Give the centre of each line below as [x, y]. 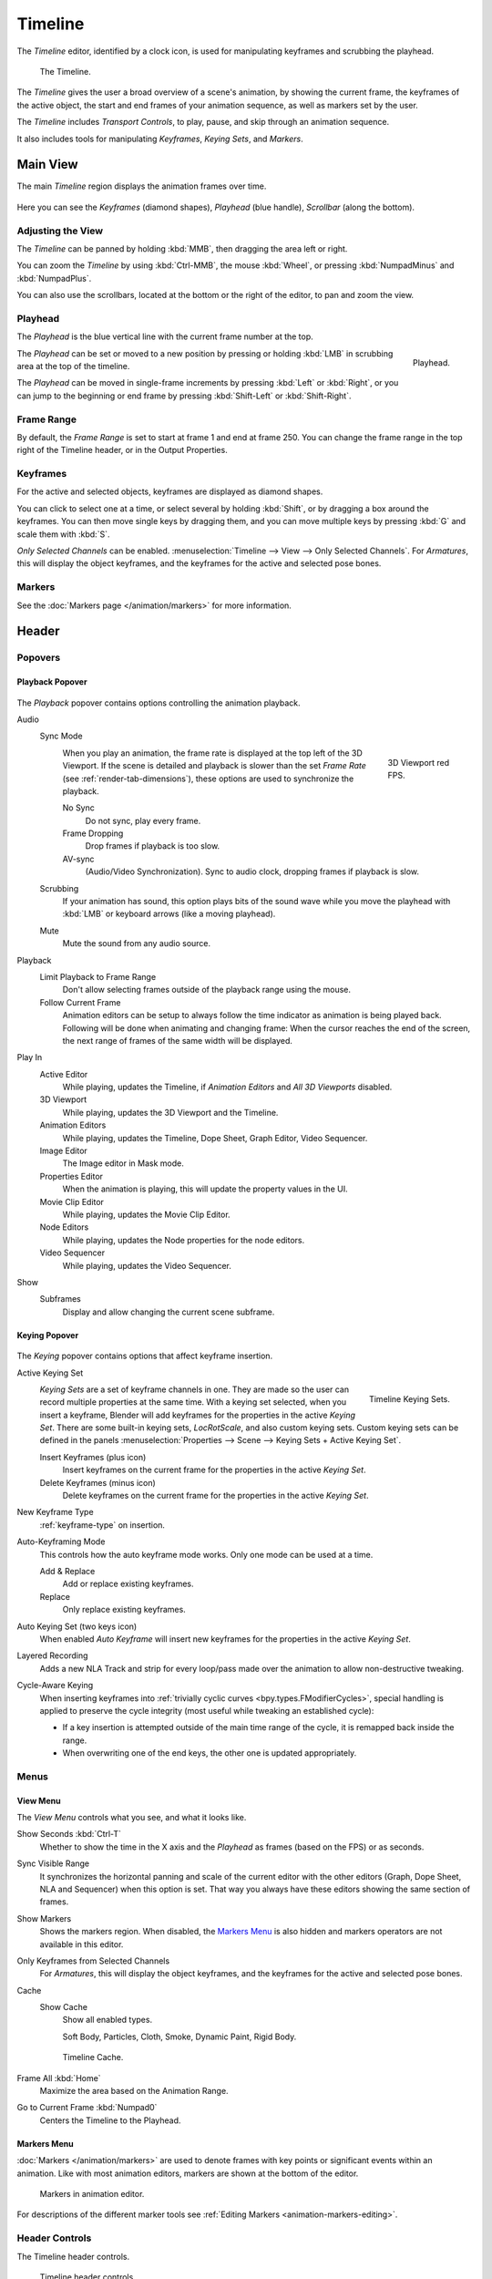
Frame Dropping [93, 833]
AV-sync [78, 859]
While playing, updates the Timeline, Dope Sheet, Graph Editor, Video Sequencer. [215, 1138]
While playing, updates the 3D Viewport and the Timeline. [170, 1112]
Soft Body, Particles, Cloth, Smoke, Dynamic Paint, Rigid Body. [179, 2037]
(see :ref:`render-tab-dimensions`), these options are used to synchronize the [208, 779]
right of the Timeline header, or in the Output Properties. [122, 450]
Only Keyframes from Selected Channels [93, 1961]
